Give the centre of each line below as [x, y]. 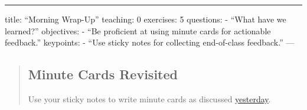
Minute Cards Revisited [103, 74]
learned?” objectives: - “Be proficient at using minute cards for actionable [138, 30]
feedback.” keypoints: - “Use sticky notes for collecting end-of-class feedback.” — [150, 42]
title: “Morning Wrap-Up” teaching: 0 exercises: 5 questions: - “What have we [146, 19]
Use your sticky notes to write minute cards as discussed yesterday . [149, 98]
